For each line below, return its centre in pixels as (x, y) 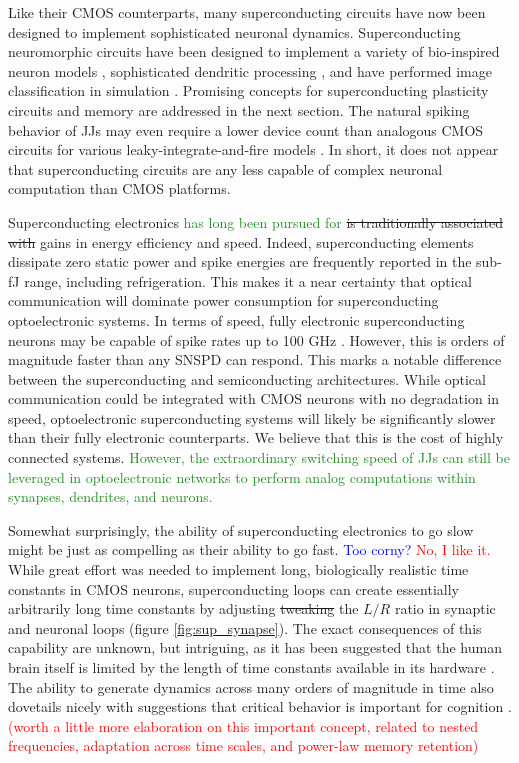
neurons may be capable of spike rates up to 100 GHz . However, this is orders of (256, 339)
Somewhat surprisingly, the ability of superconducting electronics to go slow (241, 529)
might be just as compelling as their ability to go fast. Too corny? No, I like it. (249, 549)
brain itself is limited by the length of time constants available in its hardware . (251, 667)
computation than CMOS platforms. (119, 188)
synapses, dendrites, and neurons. (110, 496)
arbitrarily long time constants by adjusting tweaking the (183, 608)
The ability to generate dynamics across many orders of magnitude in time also (251, 686)
